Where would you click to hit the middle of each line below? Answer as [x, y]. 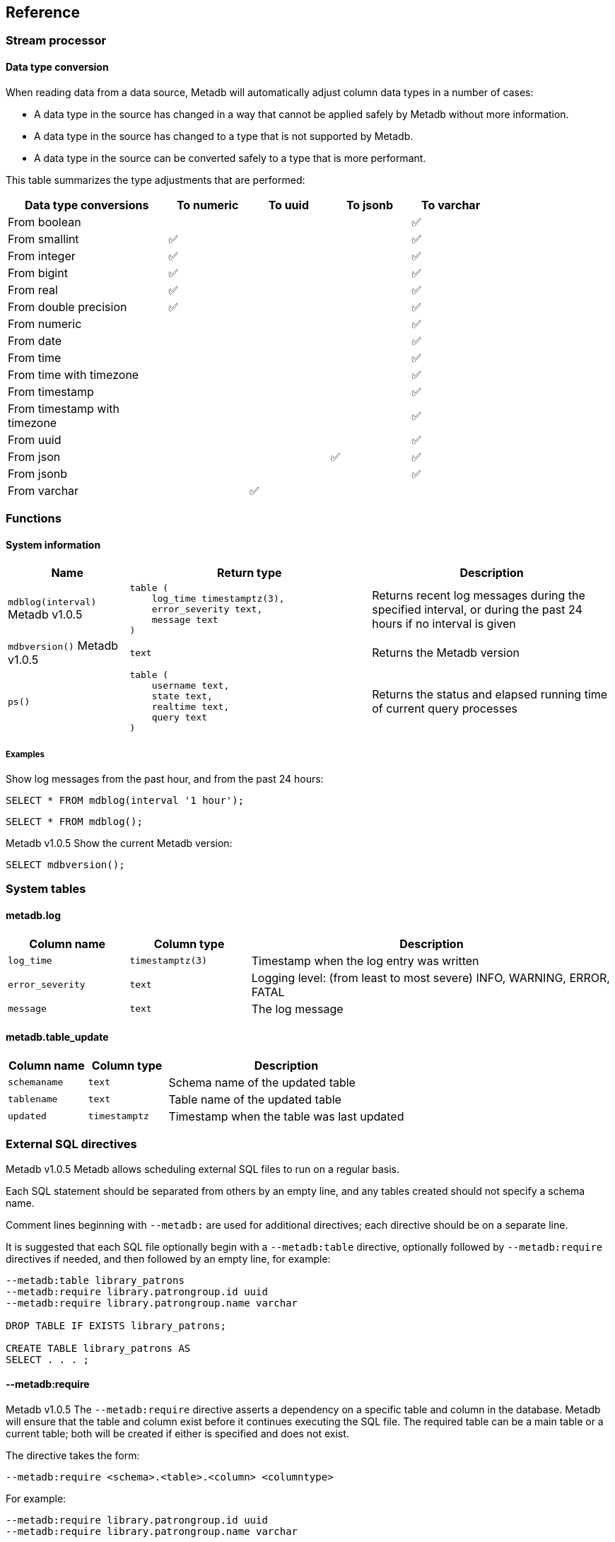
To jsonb [370, 205]
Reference [43, 12]
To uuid [288, 205]
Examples [25, 754]
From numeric [45, 323]
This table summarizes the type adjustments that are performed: [156, 180]
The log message [297, 1009]
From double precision [68, 306]
